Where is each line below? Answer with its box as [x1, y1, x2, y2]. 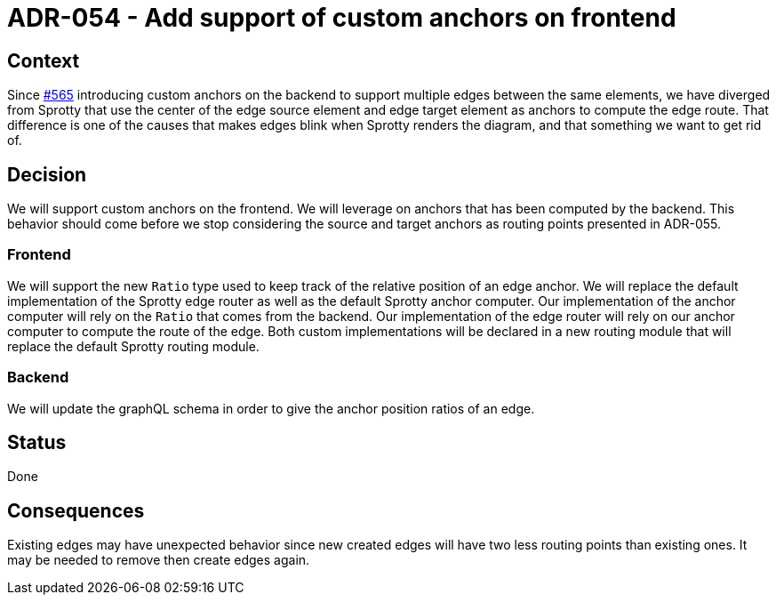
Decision [7, 163, 87, 186]
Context [7, 49, 80, 72]
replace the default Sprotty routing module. [7, 338, 260, 354]
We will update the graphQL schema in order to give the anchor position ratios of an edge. [7, 400, 535, 416]
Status [7, 430, 67, 454]
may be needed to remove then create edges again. [7, 552, 310, 568]
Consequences [7, 499, 145, 522]
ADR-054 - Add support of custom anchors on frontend [7, 3, 676, 33]
